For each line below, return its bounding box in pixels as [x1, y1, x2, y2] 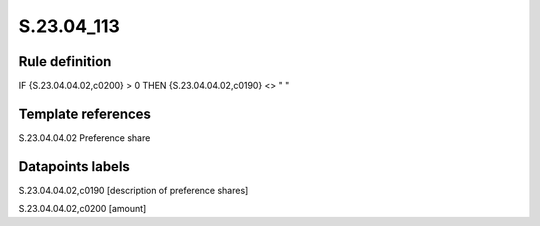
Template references [18, 105, 152, 122]
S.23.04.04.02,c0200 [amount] [18, 203, 147, 215]
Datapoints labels [18, 158, 130, 175]
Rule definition [18, 53, 112, 70]
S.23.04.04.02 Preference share [18, 131, 151, 144]
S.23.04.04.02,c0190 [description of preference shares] [18, 184, 249, 196]
